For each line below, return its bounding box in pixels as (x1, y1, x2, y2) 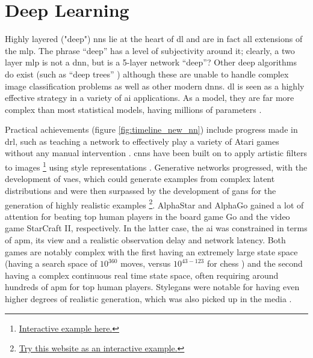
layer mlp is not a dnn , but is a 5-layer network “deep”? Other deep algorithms (5, 56, 297, 68)
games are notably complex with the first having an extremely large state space (5, 245, 298, 258)
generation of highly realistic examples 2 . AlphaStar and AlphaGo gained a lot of (5, 196, 304, 211)
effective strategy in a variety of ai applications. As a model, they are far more (5, 91, 294, 104)
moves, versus (120, 257, 171, 270)
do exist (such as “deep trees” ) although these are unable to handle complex (5, 67, 289, 80)
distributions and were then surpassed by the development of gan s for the (5, 184, 276, 196)
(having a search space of (5, 257, 98, 270)
